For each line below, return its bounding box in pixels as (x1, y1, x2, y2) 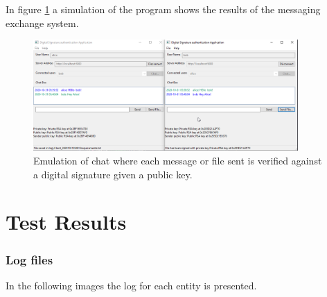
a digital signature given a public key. (33, 167, 193, 181)
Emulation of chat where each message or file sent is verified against (33, 153, 322, 168)
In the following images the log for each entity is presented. (6, 278, 257, 292)
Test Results (6, 207, 127, 236)
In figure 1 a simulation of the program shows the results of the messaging (6, 2, 321, 16)
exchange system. (6, 15, 79, 30)
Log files (6, 251, 53, 268)
